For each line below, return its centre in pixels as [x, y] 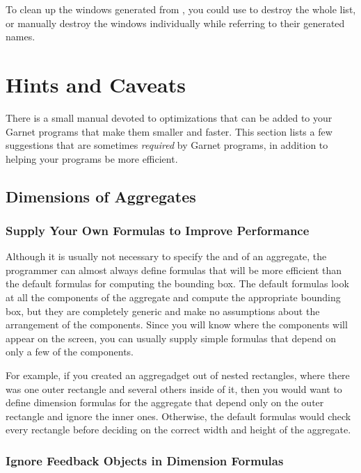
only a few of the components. [70, 352]
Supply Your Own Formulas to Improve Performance [158, 230]
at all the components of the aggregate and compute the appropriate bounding [173, 297]
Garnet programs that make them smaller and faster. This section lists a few [169, 131]
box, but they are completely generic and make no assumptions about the [163, 311]
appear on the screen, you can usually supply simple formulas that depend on [171, 338]
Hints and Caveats [96, 84]
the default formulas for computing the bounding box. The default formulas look [177, 283]
